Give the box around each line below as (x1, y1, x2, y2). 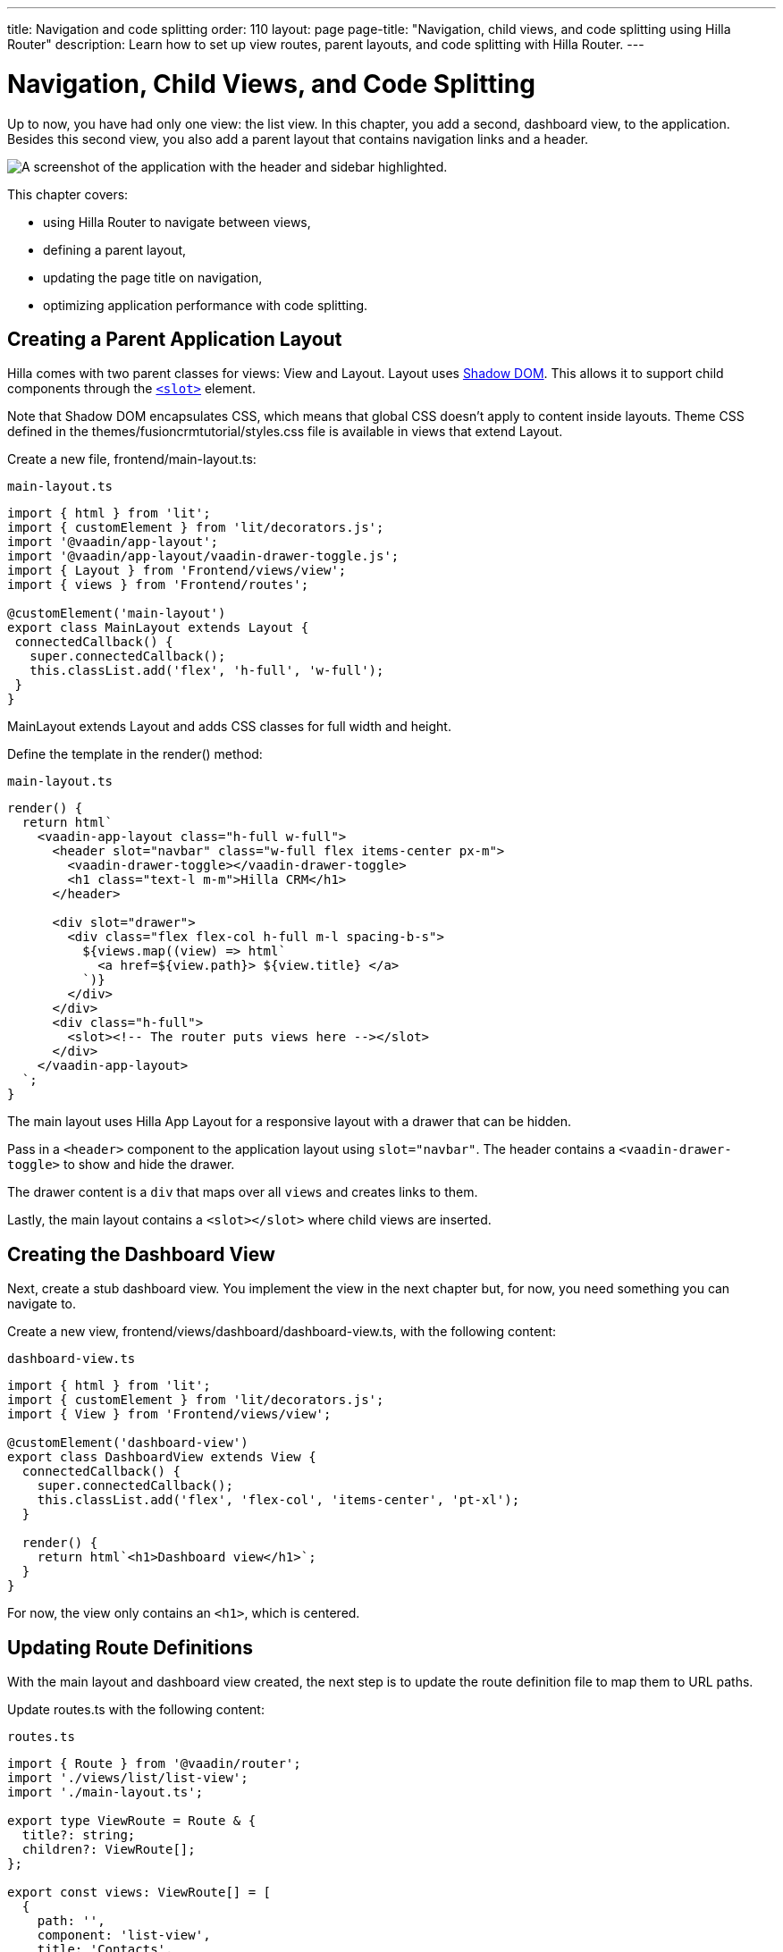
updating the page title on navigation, (43, 269, 263, 285)
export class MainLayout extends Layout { (7, 620, 309, 635)
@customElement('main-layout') (7, 606, 226, 621)
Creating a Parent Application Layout (7, 327, 342, 350)
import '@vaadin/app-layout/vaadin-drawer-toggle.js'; (7, 549, 400, 564)
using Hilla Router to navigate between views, (43, 214, 311, 230)
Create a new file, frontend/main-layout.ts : (7, 451, 257, 467)
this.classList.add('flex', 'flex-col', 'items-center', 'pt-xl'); (37, 1493, 520, 1508)
